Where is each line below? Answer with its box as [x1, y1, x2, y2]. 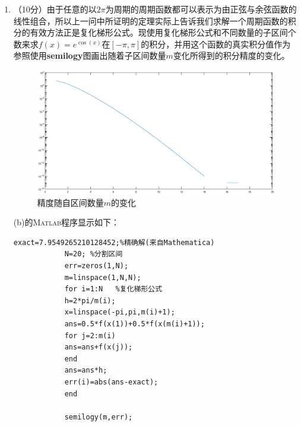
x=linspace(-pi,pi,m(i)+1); [64, 308, 175, 317]
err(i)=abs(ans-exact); [64, 377, 159, 386]
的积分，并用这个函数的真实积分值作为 [141, 37, 291, 50]
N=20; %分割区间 [64, 250, 123, 259]
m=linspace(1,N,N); [64, 273, 141, 282]
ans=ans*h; [64, 366, 107, 375]
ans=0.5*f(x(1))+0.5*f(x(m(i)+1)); [64, 319, 205, 328]
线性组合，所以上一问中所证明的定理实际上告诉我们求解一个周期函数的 [13, 14, 288, 27]
